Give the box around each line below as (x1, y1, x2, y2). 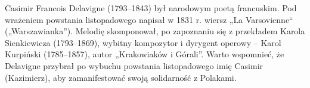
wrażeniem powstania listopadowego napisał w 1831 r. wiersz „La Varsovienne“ (5, 13, 293, 25)
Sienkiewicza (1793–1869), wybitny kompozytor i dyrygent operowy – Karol (5, 36, 281, 48)
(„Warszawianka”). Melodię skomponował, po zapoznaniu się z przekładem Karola (5, 25, 305, 37)
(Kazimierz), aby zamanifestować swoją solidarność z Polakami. (5, 71, 237, 83)
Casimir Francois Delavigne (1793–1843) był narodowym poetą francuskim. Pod (5, 2, 297, 14)
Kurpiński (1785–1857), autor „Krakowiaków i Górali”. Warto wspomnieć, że (5, 48, 284, 60)
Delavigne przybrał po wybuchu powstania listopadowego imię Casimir (5, 59, 263, 71)
